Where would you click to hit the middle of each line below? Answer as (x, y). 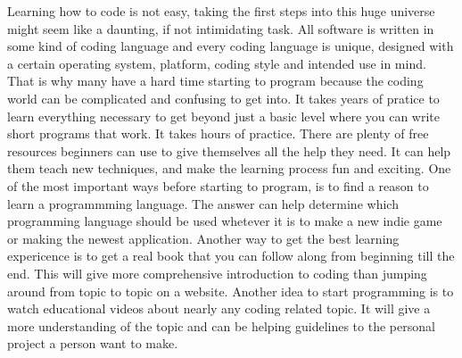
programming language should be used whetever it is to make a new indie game (225, 221)
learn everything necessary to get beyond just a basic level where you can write (224, 116)
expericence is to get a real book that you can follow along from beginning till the (231, 256)
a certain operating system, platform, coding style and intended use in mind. (217, 63)
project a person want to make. (93, 343)
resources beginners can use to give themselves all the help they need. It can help (229, 150)
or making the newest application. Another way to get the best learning (203, 238)
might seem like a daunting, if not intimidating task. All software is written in (221, 28)
